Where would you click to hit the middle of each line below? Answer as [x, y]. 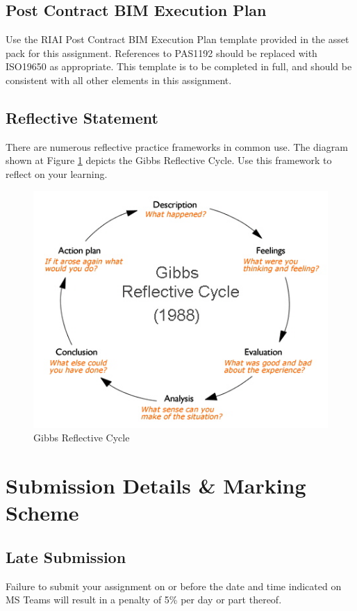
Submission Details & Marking [156, 486]
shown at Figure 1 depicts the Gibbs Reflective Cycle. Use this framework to [169, 160]
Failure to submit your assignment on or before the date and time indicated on [174, 586]
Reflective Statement [82, 117]
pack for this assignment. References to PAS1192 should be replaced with [161, 52]
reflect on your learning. [57, 173]
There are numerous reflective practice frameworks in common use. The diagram [177, 146]
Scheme [42, 513]
